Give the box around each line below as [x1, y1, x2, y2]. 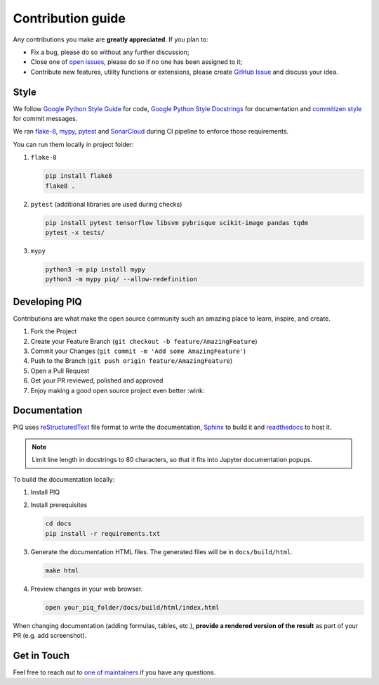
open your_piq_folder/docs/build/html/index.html [45, 603, 220, 611]
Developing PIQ [13, 295, 82, 307]
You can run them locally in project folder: [13, 140, 134, 148]
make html [45, 566, 79, 575]
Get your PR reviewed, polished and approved [30, 376, 164, 385]
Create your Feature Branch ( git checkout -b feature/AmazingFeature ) [30, 337, 258, 345]
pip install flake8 [45, 172, 112, 180]
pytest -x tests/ [45, 229, 105, 236]
